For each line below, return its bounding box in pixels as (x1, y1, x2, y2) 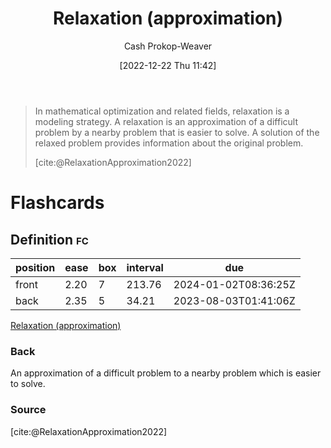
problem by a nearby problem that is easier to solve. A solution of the (34, 126, 320, 138)
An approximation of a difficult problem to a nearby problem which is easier (10, 367, 322, 379)
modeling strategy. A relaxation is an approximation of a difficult (34, 115, 298, 127)
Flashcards (10, 192, 105, 214)
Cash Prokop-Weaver (123, 40, 213, 52)
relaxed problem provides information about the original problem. (34, 137, 304, 149)
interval (126, 260, 164, 274)
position (15, 260, 56, 274)
